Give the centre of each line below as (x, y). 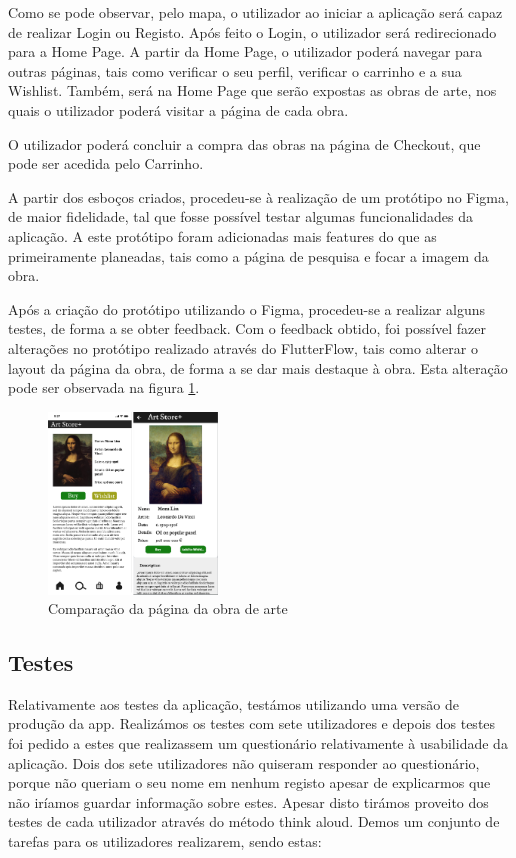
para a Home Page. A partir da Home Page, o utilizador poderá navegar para (245, 51)
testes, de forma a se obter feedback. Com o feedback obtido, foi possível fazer (247, 328)
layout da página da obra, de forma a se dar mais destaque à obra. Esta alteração (258, 367)
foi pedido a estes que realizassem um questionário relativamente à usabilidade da (258, 743)
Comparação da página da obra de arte (168, 608)
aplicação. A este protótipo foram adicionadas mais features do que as (222, 235)
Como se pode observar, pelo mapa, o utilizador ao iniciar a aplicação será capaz (255, 12)
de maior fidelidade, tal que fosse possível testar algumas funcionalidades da (240, 216)
